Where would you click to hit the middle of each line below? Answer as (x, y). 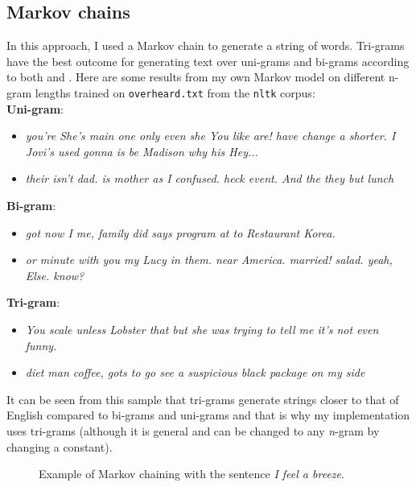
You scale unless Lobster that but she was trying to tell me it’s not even (202, 329)
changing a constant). (60, 446)
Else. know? (55, 275)
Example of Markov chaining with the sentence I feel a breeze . (192, 474)
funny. (41, 345)
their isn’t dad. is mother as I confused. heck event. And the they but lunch (210, 178)
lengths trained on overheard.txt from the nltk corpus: (175, 92)
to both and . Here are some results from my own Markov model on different (196, 77)
